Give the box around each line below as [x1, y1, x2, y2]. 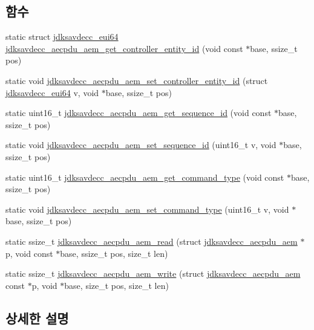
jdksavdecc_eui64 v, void [5, 86, 99, 99]
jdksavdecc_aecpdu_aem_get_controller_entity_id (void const [5, 42, 243, 54]
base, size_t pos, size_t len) [64, 279, 169, 291]
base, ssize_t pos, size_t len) [60, 247, 168, 259]
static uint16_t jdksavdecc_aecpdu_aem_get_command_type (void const [5, 170, 284, 183]
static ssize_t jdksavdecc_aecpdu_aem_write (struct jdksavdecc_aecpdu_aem [5, 267, 301, 280]
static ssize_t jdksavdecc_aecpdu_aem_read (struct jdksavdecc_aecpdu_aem [5, 235, 298, 247]
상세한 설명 [5, 308, 69, 327]
